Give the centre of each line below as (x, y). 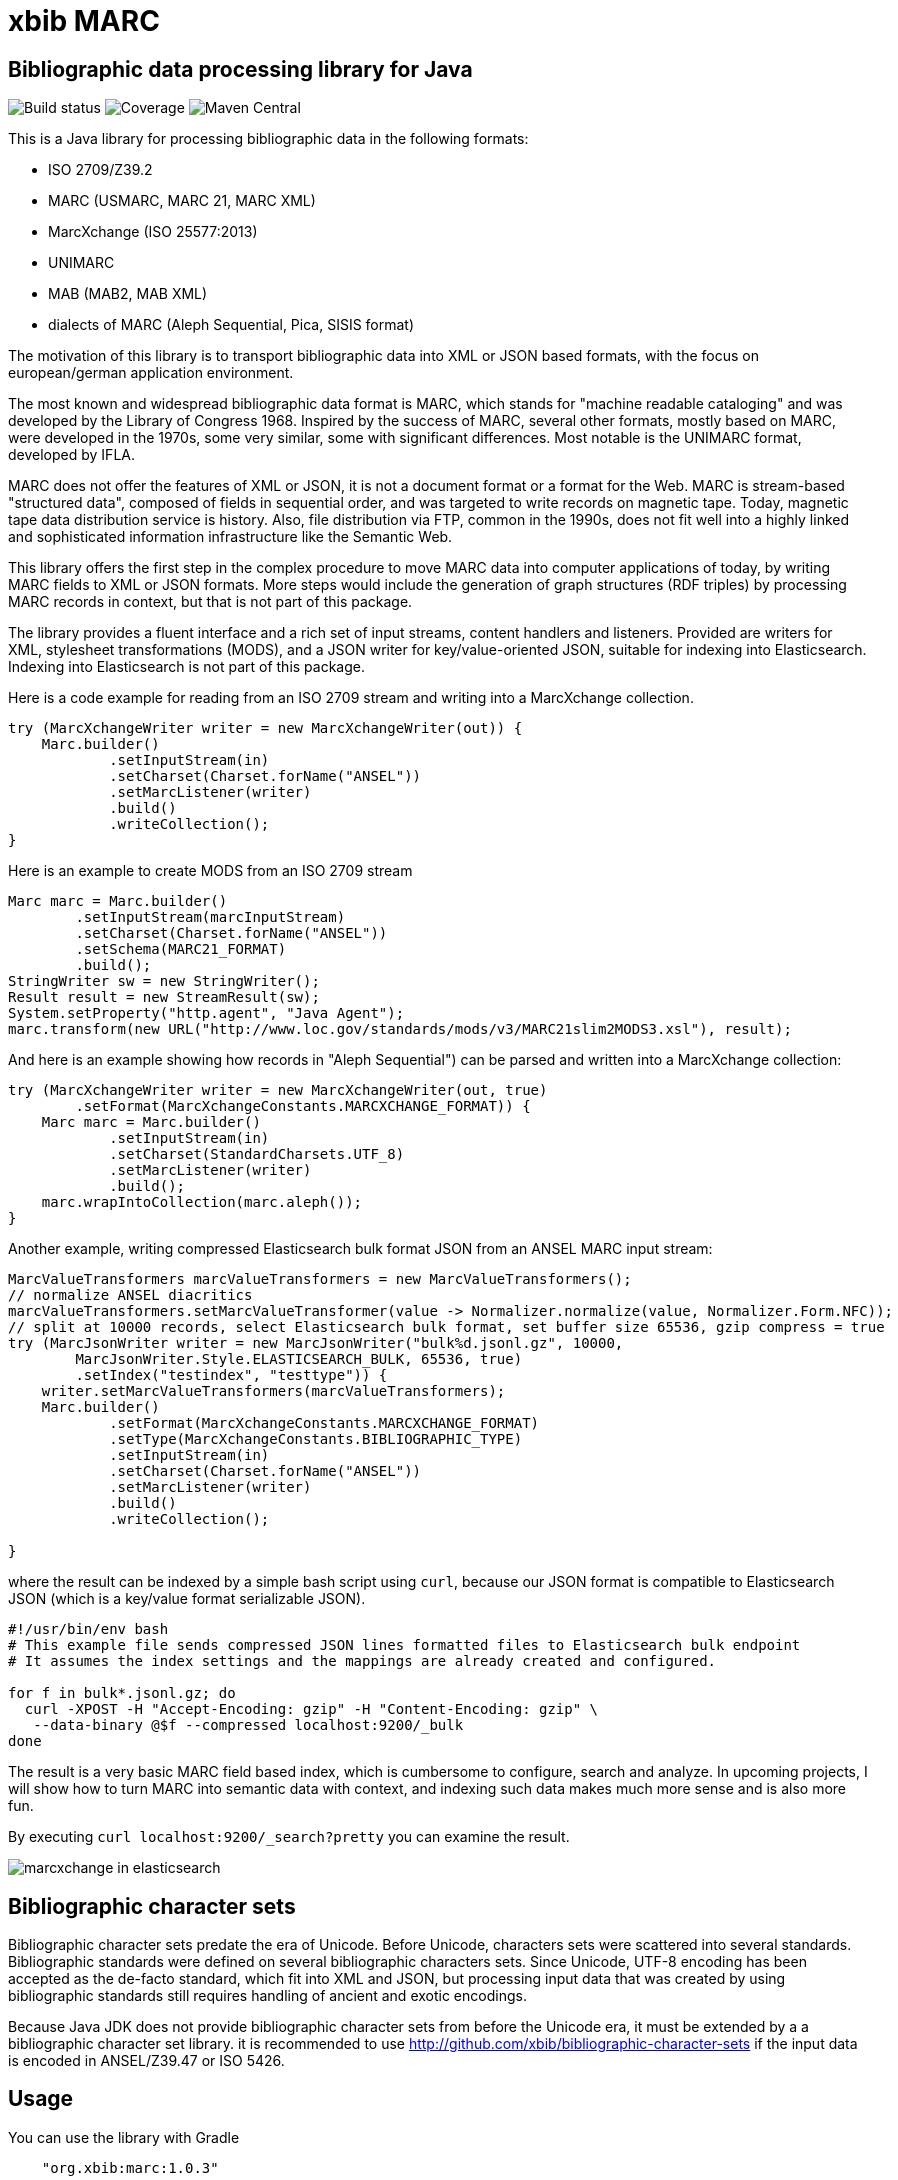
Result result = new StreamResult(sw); (164, 997)
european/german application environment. (151, 373)
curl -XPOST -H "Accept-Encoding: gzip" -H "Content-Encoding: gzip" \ (311, 1709)
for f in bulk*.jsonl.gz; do (122, 1693)
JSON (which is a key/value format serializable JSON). (187, 1599)
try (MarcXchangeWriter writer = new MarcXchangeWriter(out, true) (278, 1090)
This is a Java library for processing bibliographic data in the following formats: (268, 139)
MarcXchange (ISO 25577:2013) (153, 232)
